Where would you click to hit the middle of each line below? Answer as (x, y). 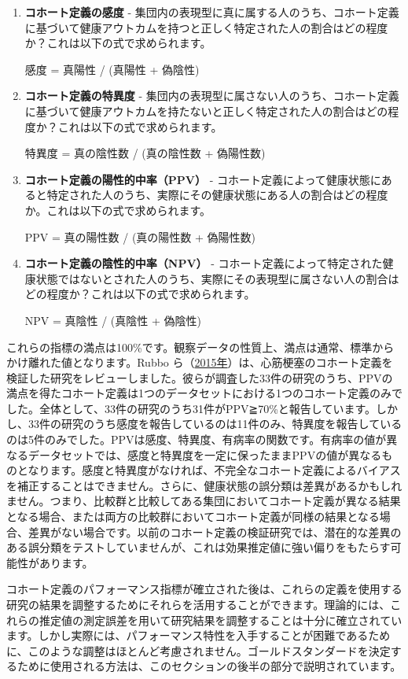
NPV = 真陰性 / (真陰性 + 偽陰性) (113, 320)
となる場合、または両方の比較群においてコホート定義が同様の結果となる (193, 517)
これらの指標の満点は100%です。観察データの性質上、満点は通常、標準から (200, 347)
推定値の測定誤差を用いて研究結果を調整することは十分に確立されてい (221, 620)
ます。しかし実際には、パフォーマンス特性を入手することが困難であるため (198, 635)
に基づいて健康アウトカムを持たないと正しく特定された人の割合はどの (206, 111)
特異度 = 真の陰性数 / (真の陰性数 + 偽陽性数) (145, 153)
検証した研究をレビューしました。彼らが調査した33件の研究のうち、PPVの (200, 377)
